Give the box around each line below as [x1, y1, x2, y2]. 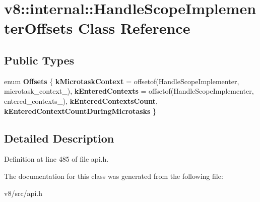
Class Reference [78, 18, 190, 38]
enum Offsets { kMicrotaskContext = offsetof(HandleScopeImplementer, [4, 76, 239, 86]
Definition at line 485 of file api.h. [4, 154, 109, 164]
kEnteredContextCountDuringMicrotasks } [4, 105, 157, 116]
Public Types [4, 52, 75, 68]
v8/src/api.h [4, 187, 42, 198]
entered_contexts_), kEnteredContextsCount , [4, 95, 158, 106]
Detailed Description [4, 130, 114, 146]
